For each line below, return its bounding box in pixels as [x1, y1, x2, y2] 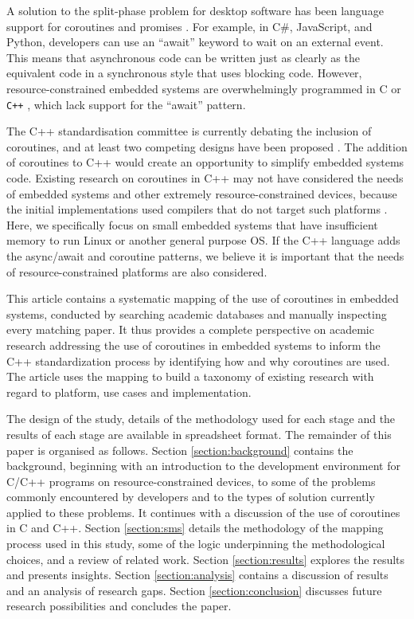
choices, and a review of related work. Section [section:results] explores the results [6, 550, 405, 567]
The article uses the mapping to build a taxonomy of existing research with [6, 368, 374, 385]
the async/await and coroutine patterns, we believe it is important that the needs [6, 247, 404, 264]
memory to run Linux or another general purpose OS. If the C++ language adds [6, 232, 400, 249]
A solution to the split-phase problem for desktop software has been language [6, 2, 384, 18]
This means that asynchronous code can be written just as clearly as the [6, 49, 360, 65]
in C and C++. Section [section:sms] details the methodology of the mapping [6, 519, 384, 536]
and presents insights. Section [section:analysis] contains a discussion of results [6, 566, 389, 583]
